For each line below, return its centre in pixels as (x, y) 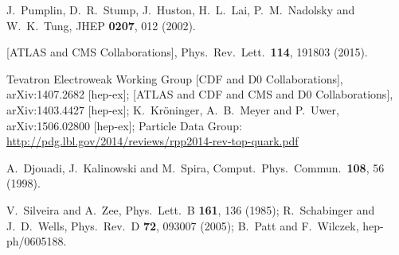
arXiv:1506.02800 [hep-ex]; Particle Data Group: (124, 125)
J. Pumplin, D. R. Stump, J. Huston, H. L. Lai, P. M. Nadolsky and (181, 10)
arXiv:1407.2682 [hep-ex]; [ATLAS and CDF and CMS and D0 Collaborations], (200, 94)
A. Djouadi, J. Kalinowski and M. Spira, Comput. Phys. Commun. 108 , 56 (196, 167)
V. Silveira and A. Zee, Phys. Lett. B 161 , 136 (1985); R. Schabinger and (191, 209)
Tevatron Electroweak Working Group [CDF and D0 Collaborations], (175, 78)
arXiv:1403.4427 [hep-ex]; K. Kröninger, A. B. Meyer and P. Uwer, (173, 109)
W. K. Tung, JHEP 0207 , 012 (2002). (101, 25)
